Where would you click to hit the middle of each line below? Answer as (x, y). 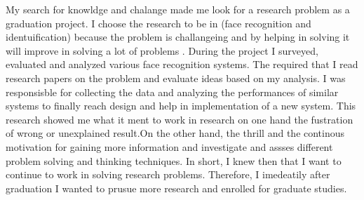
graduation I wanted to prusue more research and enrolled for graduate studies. (176, 188)
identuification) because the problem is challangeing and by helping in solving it (178, 37)
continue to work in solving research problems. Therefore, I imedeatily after (168, 174)
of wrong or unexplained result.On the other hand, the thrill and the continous (175, 133)
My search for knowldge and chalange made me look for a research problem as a (178, 9)
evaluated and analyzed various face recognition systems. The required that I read (182, 64)
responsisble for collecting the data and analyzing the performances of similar (172, 92)
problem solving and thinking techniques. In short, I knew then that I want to (174, 160)
